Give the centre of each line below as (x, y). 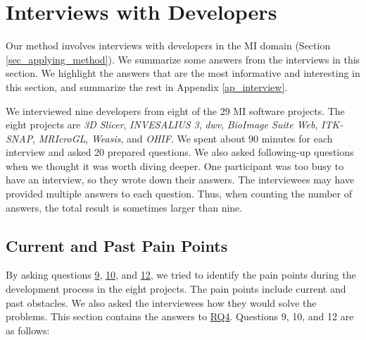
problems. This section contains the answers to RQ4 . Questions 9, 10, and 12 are (180, 316)
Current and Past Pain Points (117, 245)
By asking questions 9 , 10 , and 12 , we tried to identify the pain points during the (181, 275)
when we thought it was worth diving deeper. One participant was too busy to (175, 165)
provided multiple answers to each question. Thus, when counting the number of (179, 194)
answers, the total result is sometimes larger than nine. (124, 207)
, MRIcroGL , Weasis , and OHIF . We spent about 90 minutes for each (183, 138)
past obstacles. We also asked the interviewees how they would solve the (161, 302)
